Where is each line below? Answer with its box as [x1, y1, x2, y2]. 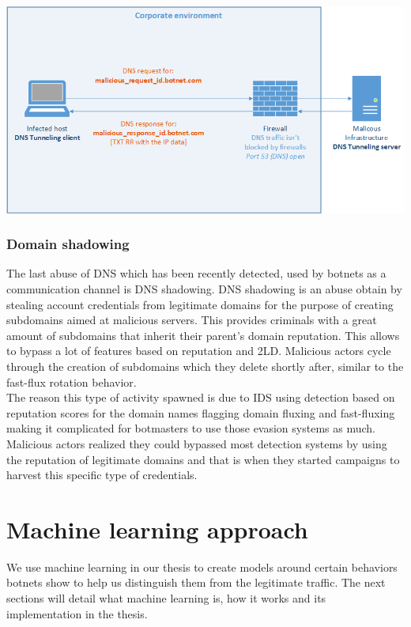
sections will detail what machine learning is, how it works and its [6, 590, 326, 606]
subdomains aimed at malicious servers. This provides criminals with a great [6, 312, 377, 328]
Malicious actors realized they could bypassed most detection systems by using [6, 435, 387, 451]
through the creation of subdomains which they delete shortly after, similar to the [6, 358, 404, 375]
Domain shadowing [6, 234, 130, 254]
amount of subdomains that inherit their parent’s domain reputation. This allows [6, 327, 400, 343]
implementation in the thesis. [6, 605, 148, 621]
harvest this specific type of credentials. [6, 466, 198, 483]
